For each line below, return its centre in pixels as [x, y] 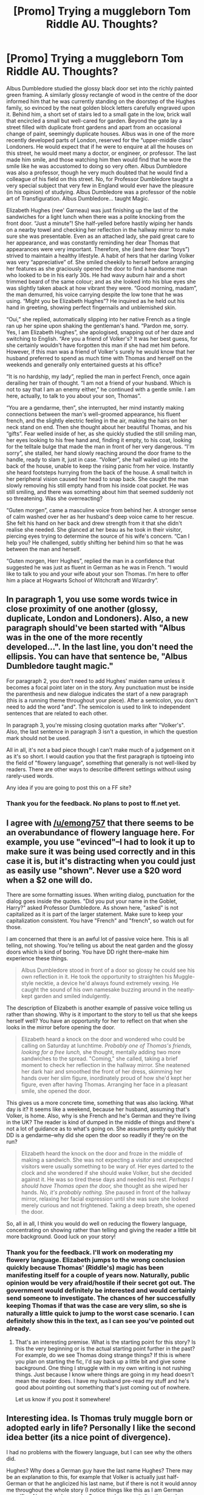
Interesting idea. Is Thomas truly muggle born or [100, 1418]
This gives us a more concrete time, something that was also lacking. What [100, 1103]
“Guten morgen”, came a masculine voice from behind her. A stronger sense [101, 510]
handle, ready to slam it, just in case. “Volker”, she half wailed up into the [97, 459]
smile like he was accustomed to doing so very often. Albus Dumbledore [97, 166]
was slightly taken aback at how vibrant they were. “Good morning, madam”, [102, 288]
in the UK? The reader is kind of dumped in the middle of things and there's [100, 1122]
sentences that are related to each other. [57, 713]
